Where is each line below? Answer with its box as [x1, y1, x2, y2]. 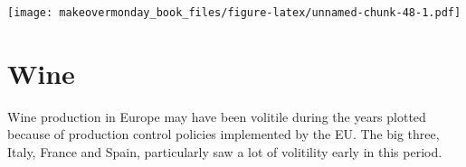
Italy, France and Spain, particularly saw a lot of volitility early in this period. [7, 142, 442, 161]
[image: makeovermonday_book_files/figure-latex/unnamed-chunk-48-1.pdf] [7, 6, 461, 19]
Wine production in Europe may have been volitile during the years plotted [7, 107, 426, 125]
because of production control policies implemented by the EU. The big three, [7, 125, 440, 144]
